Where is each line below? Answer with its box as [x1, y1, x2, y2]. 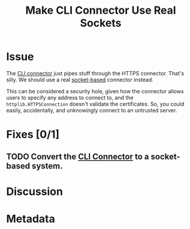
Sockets [80, 16, 122, 30]
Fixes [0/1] [6, 128, 60, 141]
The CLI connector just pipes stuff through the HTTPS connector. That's [6, 69, 185, 77]
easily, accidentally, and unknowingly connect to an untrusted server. [6, 106, 177, 114]
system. [32, 161, 63, 171]
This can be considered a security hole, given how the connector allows [6, 87, 184, 94]
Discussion [6, 185, 63, 198]
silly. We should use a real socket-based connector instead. [6, 76, 154, 83]
